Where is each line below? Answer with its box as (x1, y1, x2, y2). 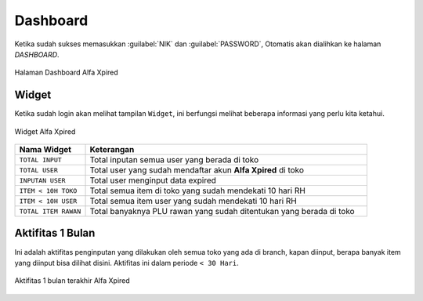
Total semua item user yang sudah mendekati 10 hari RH (89, 196, 297, 207)
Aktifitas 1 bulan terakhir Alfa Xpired (14, 276, 131, 285)
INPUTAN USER (19, 176, 66, 184)
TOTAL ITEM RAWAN (19, 207, 81, 216)
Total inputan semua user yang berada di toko (89, 154, 259, 165)
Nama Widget (19, 144, 72, 155)
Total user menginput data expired (89, 175, 217, 186)
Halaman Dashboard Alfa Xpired (14, 67, 119, 78)
